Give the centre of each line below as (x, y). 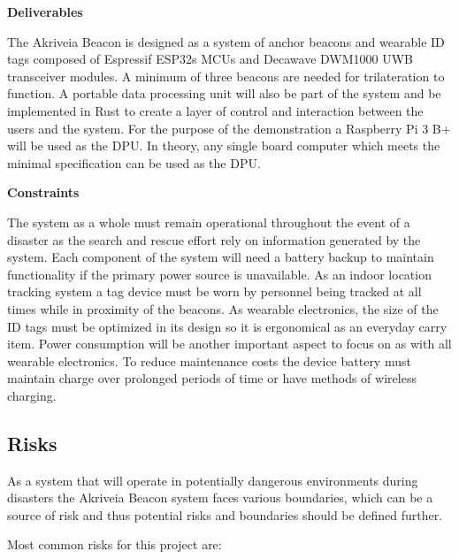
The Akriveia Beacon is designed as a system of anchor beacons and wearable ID (226, 41)
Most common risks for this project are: (115, 544)
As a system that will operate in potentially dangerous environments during (213, 480)
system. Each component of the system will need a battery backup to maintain (221, 257)
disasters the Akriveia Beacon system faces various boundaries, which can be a (220, 498)
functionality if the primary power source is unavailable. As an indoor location (219, 274)
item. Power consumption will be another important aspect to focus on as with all (229, 344)
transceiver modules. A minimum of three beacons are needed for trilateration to (226, 76)
